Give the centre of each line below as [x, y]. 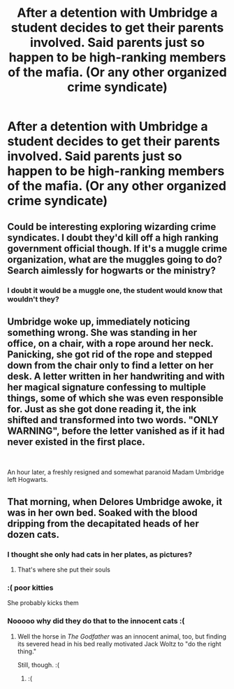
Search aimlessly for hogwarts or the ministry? [112, 270]
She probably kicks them [43, 603]
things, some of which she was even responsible [115, 398]
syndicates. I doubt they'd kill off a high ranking [113, 237]
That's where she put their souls [64, 569]
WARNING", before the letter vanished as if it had [116, 431]
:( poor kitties [30, 588]
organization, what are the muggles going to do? [115, 259]
